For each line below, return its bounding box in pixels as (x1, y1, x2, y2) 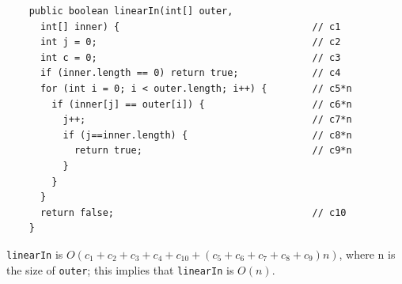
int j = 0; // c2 (40, 36, 341, 48)
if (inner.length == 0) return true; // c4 (40, 67, 341, 79)
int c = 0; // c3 (40, 51, 341, 63)
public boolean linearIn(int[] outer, (28, 6, 233, 17)
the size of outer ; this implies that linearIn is (6, 261, 234, 278)
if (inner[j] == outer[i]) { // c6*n (51, 98, 352, 110)
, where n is (339, 245, 396, 262)
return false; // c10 (40, 206, 347, 218)
